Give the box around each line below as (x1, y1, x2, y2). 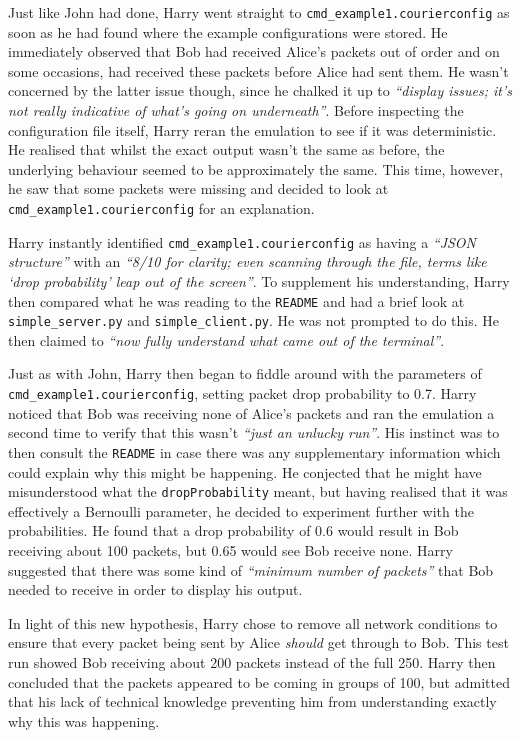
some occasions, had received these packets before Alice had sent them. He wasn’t (8, 60, 509, 81)
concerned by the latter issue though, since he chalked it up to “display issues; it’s (8, 80, 512, 101)
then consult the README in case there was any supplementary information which (8, 441, 501, 462)
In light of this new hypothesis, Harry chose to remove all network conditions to (8, 612, 498, 633)
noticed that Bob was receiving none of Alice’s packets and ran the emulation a (8, 402, 495, 423)
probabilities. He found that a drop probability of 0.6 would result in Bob (8, 520, 459, 541)
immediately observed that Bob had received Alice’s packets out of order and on (8, 41, 500, 62)
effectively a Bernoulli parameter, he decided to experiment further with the (8, 500, 474, 521)
